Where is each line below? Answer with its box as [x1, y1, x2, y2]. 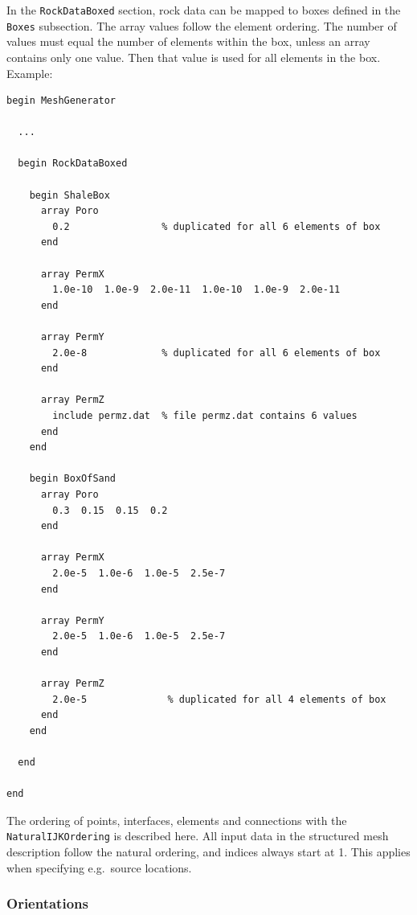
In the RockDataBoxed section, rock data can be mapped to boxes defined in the [6, 2, 401, 18]
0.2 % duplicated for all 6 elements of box [52, 220, 381, 232]
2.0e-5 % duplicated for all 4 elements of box [52, 693, 386, 705]
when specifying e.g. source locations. [6, 859, 192, 876]
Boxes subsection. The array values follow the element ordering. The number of [6, 17, 397, 34]
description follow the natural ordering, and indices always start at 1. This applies [6, 843, 411, 860]
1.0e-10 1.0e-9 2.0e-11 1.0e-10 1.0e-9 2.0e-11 [52, 284, 341, 296]
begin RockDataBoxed [18, 158, 128, 170]
